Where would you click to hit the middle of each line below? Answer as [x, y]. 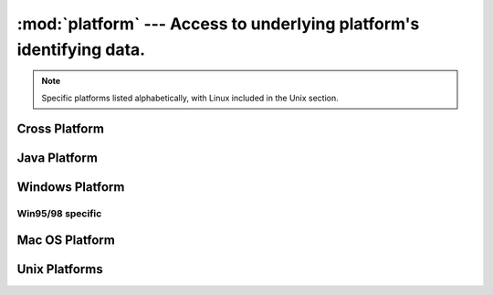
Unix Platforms [60, 269]
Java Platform [57, 158]
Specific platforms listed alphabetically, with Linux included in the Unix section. [190, 98]
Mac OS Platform [66, 241]
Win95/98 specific [59, 213]
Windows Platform [71, 187]
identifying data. [81, 49]
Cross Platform [61, 128]
